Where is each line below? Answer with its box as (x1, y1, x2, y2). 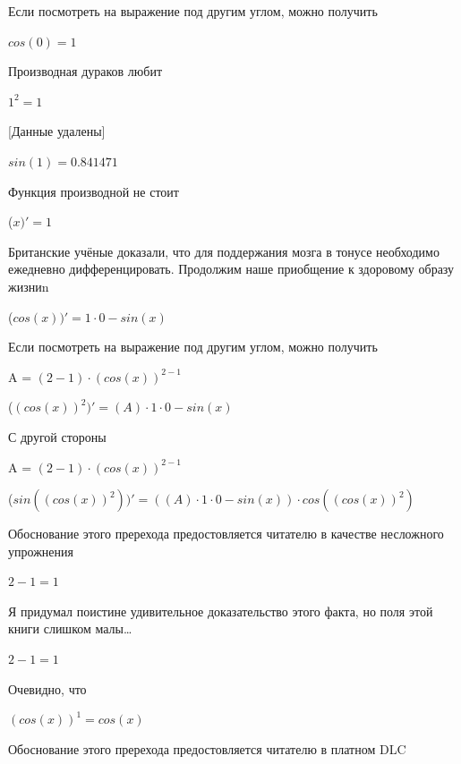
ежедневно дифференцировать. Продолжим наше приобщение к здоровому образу (8, 259, 455, 278)
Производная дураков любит (8, 62, 163, 81)
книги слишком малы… (8, 619, 132, 638)
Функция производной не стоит (8, 182, 179, 200)
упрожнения (8, 541, 73, 560)
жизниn (8, 276, 49, 295)
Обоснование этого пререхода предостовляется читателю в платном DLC (8, 739, 406, 758)
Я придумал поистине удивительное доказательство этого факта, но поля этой (8, 601, 433, 620)
